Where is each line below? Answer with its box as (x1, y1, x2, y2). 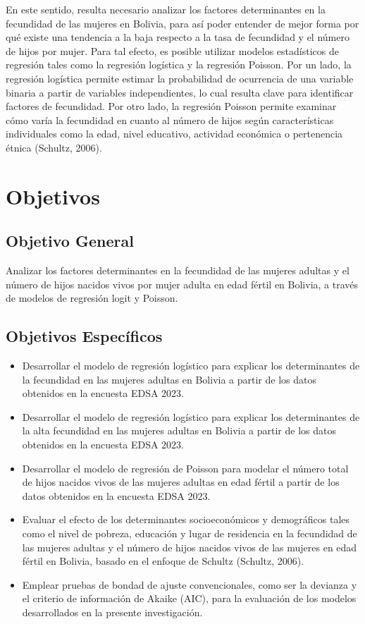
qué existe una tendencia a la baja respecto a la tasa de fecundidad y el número (6, 30, 349, 44)
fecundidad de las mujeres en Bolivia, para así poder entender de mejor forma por (6, 16, 359, 30)
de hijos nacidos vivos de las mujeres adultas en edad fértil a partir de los (22, 475, 340, 489)
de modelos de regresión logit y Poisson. (6, 290, 178, 305)
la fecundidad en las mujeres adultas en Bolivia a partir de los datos (22, 372, 316, 386)
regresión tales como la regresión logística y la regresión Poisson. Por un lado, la (6, 57, 352, 72)
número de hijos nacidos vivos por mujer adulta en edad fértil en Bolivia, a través (6, 276, 359, 291)
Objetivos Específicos (6, 325, 163, 347)
